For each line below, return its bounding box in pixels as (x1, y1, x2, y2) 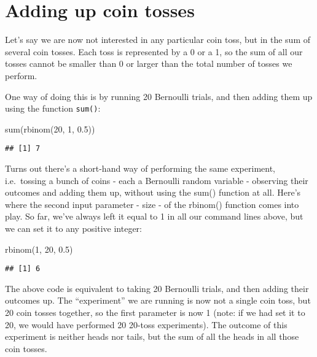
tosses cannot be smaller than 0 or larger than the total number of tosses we (5, 57, 292, 70)
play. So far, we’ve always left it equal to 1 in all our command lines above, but (5, 210, 303, 223)
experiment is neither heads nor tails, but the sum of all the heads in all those (5, 330, 299, 343)
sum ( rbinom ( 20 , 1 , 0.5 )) (5, 122, 95, 135)
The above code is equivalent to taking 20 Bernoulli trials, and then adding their (5, 282, 309, 294)
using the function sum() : (5, 102, 101, 115)
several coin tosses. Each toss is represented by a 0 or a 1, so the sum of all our (5, 45, 303, 58)
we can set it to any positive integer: (5, 221, 142, 234)
